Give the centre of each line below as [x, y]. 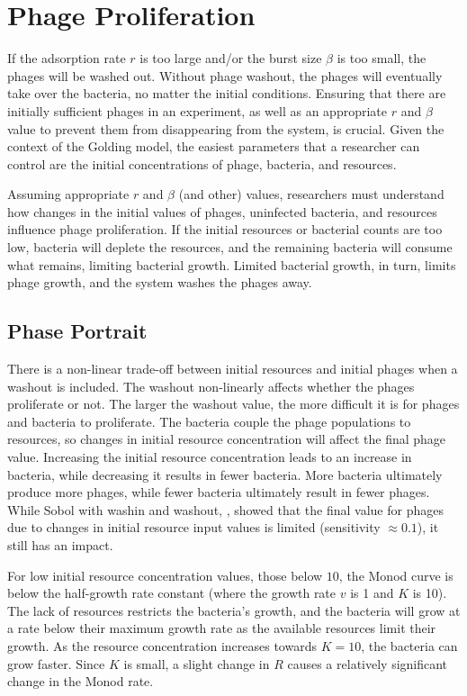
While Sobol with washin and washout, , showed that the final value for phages [225, 509]
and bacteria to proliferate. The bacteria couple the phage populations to [209, 421]
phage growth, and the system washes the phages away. [160, 282]
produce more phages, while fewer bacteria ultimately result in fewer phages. [219, 492]
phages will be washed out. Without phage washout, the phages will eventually [225, 75]
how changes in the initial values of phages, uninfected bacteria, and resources [222, 211]
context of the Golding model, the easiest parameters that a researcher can [214, 146]
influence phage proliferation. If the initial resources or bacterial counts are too [225, 229]
